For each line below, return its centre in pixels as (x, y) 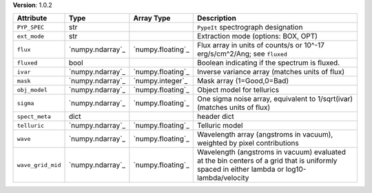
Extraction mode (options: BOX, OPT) (257, 36)
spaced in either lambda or (240, 170)
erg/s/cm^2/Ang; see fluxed (242, 54)
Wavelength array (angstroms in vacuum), (265, 135)
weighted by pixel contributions (248, 143)
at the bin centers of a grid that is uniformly (267, 161)
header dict (215, 117)
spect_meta (34, 116)
